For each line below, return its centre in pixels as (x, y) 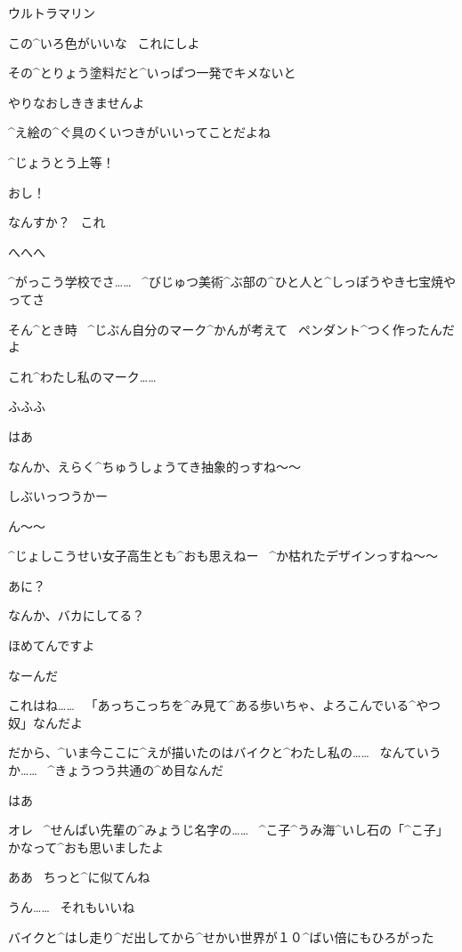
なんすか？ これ (57, 222)
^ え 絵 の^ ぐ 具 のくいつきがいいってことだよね (139, 132)
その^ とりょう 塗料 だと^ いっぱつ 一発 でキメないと (152, 73)
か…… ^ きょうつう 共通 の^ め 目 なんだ (116, 770)
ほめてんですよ (52, 645)
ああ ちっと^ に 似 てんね (79, 877)
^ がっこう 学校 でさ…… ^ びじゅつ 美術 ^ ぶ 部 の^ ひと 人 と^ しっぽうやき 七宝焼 (226, 282)
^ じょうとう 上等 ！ (61, 161)
